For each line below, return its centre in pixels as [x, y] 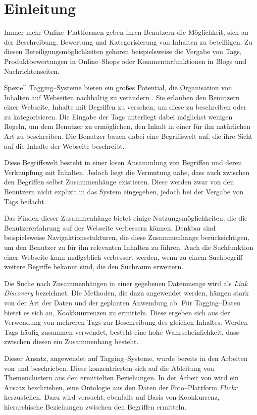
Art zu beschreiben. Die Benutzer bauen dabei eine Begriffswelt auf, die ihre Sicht [128, 136]
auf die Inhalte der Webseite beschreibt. [64, 146]
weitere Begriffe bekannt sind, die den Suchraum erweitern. [94, 267]
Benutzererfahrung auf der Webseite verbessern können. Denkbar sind [110, 227]
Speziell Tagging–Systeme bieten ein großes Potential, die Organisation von [118, 88]
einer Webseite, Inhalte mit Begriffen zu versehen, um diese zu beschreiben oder [125, 107]
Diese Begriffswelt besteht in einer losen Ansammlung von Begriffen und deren [123, 162]
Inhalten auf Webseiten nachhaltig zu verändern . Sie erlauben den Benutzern [122, 97]
